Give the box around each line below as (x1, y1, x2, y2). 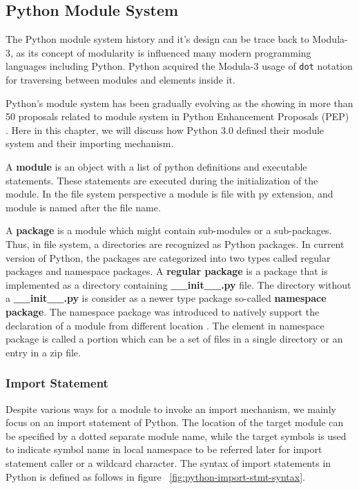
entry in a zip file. (6, 345, 81, 359)
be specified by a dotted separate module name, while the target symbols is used (6, 428, 347, 443)
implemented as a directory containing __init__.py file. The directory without (6, 277, 351, 291)
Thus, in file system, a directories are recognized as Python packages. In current (6, 236, 345, 251)
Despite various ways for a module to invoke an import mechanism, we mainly (6, 401, 336, 416)
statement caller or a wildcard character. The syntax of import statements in (6, 455, 331, 470)
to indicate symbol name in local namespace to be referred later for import (6, 442, 322, 457)
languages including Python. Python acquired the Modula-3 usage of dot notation (6, 59, 353, 73)
